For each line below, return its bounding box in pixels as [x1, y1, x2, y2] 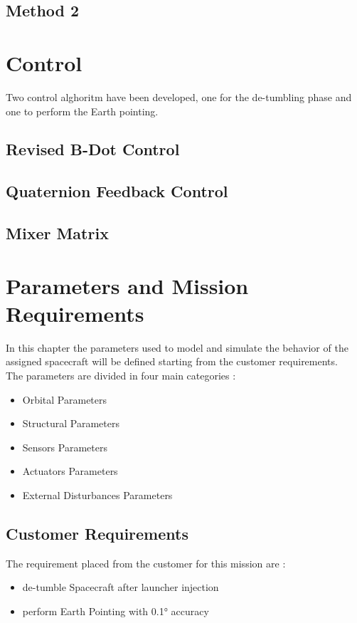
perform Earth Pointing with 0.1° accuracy [22, 603, 209, 618]
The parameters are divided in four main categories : [6, 367, 236, 382]
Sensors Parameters [22, 439, 107, 454]
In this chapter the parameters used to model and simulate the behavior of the [6, 340, 348, 355]
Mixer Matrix [6, 222, 109, 244]
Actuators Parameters [22, 464, 118, 478]
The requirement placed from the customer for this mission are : [6, 555, 286, 570]
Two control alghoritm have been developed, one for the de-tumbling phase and [6, 89, 352, 104]
